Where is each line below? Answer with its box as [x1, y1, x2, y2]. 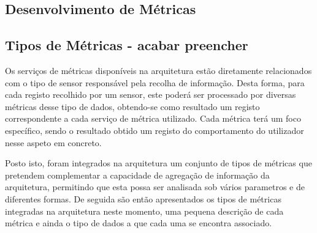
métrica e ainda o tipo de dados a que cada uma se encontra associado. [5, 216, 272, 229]
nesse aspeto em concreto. [5, 136, 102, 149]
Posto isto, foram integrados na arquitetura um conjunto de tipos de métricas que [5, 157, 312, 169]
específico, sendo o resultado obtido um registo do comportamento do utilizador [5, 124, 304, 136]
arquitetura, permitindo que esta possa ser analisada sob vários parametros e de [5, 180, 305, 193]
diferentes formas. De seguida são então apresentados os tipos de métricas [5, 192, 281, 205]
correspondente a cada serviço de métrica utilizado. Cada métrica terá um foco [5, 112, 301, 125]
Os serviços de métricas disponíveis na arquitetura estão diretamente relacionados [5, 64, 312, 76]
